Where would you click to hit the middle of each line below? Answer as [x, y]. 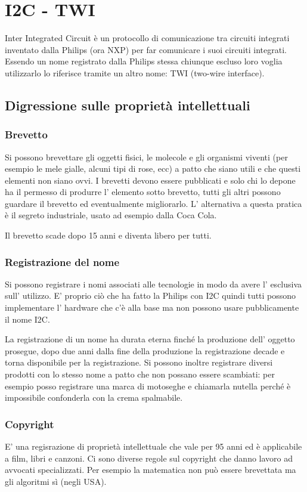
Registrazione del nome [62, 262]
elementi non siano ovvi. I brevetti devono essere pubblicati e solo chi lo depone [150, 180]
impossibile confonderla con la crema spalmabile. [94, 397]
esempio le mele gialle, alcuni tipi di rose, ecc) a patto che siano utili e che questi [153, 168]
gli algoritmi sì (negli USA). [56, 481]
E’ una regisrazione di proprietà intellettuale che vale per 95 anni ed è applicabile [153, 446]
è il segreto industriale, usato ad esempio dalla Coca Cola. [111, 215]
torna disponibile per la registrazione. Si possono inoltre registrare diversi [139, 362]
